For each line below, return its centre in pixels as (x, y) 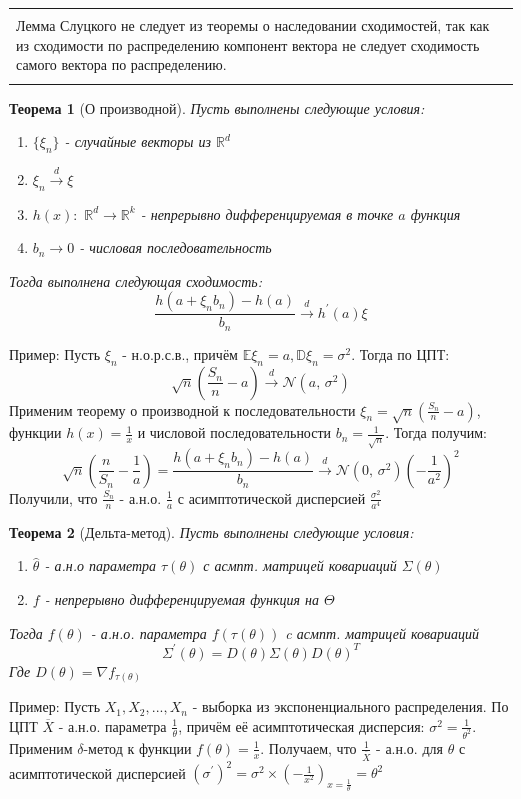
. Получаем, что (308, 747)
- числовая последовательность (175, 247)
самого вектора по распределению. (121, 64)
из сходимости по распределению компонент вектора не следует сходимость (248, 44)
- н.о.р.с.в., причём (180, 353)
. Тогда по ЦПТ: (400, 353)
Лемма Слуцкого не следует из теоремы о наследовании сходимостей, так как (253, 25)
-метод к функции (137, 747)
